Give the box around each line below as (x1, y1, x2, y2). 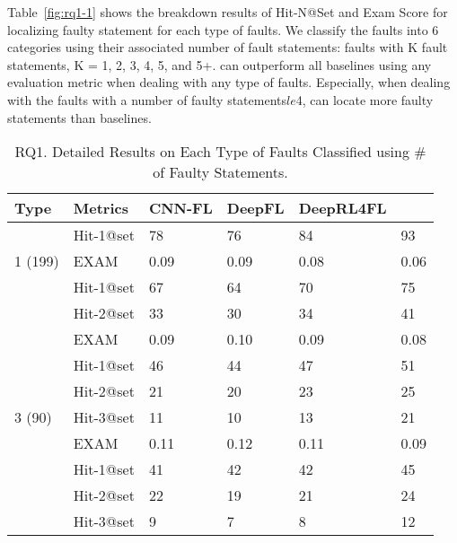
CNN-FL (148, 197, 213, 219)
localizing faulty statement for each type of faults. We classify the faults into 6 (7, 20, 439, 39)
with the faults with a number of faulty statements (7, 90, 286, 109)
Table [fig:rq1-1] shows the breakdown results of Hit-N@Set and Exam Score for (7, 3, 448, 21)
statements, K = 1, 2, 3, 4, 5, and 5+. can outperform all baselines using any (7, 55, 432, 74)
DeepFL (226, 197, 285, 219)
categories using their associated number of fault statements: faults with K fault (7, 38, 448, 57)
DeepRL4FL (298, 197, 387, 219)
